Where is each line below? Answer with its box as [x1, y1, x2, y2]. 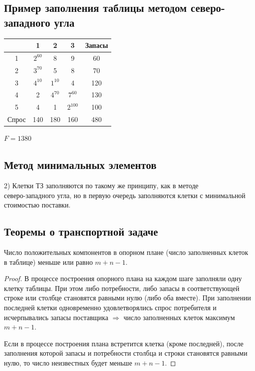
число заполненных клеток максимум [123, 312, 235, 322]
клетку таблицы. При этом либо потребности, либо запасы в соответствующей [4, 283, 240, 293]
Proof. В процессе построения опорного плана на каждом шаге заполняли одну [4, 273, 242, 284]
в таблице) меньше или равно [4, 256, 93, 267]
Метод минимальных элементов [4, 157, 157, 172]
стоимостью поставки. [4, 200, 71, 210]
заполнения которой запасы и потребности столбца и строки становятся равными [4, 348, 248, 358]
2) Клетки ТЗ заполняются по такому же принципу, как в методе [4, 180, 198, 191]
